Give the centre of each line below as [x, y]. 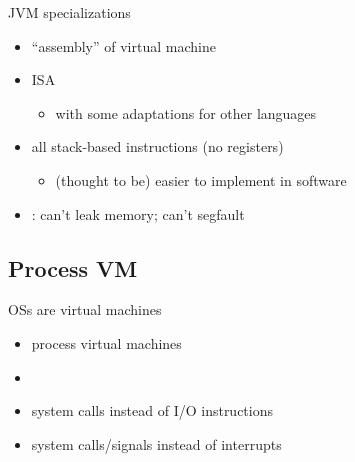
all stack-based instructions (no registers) [157, 146]
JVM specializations [69, 12]
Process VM [73, 267]
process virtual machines [106, 342]
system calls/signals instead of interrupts [156, 443]
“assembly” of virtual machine [123, 45]
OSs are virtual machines [85, 309]
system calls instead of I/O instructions [152, 410]
